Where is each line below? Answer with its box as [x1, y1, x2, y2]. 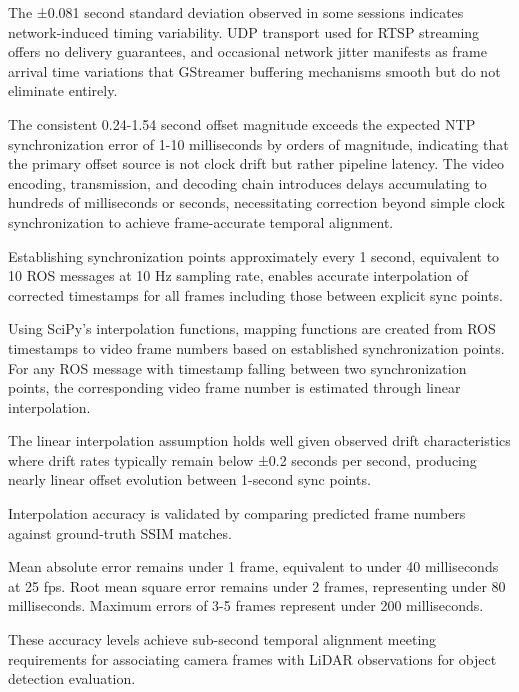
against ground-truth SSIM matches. [8, 522, 232, 543]
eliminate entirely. [8, 80, 118, 101]
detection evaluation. [8, 668, 136, 689]
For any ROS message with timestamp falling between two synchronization [8, 357, 467, 378]
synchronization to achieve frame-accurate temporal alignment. [8, 211, 394, 232]
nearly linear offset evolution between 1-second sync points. [8, 469, 371, 490]
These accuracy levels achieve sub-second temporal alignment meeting [8, 629, 437, 650]
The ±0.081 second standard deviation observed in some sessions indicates [8, 2, 464, 22]
